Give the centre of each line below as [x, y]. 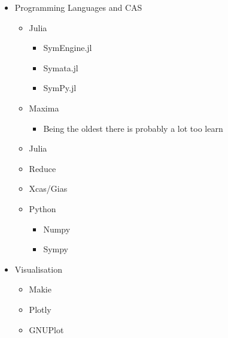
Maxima [44, 108]
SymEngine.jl [68, 48]
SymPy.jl [60, 88]
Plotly [40, 309]
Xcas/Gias [48, 188]
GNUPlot [46, 329]
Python [42, 208]
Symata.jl [61, 67]
